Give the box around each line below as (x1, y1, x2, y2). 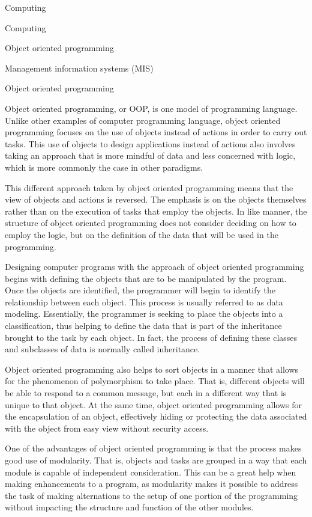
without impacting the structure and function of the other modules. (5, 501, 254, 513)
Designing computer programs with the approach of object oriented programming (5, 260, 304, 273)
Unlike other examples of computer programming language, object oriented (5, 114, 281, 126)
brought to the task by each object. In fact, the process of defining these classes (5, 331, 298, 343)
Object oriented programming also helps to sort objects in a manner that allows (5, 363, 299, 375)
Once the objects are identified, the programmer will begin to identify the (5, 284, 275, 296)
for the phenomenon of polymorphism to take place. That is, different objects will (5, 375, 305, 387)
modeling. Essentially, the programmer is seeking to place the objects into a (5, 307, 283, 320)
